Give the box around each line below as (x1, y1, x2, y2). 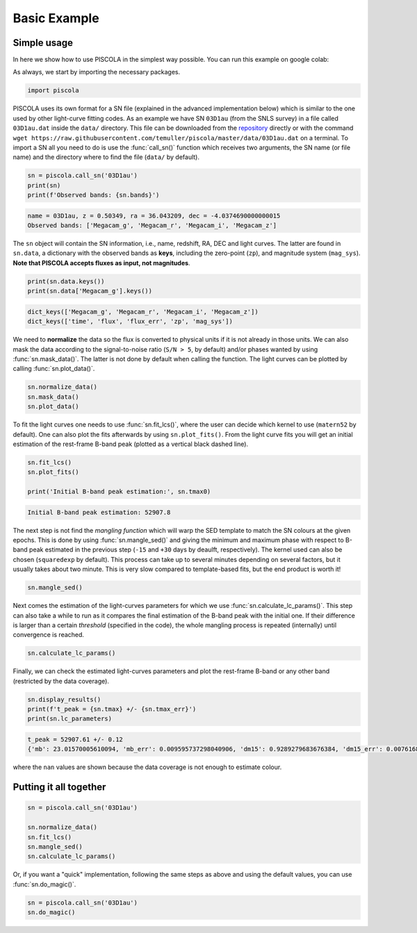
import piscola (27, 87, 79, 94)
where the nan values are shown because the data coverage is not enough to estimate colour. (13, 763, 282, 771)
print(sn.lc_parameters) (27, 715, 113, 723)
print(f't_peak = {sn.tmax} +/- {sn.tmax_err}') (27, 705, 197, 713)
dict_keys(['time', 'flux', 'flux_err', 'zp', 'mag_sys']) (27, 317, 233, 326)
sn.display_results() (27, 695, 101, 703)
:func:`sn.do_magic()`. (13, 880, 76, 889)
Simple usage (13, 37, 73, 49)
